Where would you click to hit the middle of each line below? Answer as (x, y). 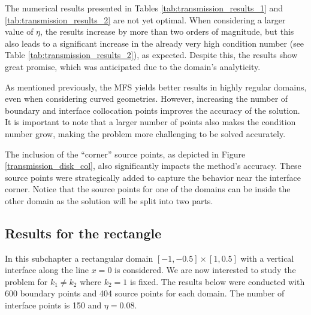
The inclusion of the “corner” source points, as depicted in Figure (125, 154)
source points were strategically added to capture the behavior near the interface (153, 177)
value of (19, 31)
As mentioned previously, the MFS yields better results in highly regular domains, (156, 87)
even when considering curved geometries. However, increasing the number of (147, 99)
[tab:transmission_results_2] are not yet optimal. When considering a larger (145, 19)
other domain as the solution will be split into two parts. (109, 200)
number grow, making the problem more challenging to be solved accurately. (145, 133)
